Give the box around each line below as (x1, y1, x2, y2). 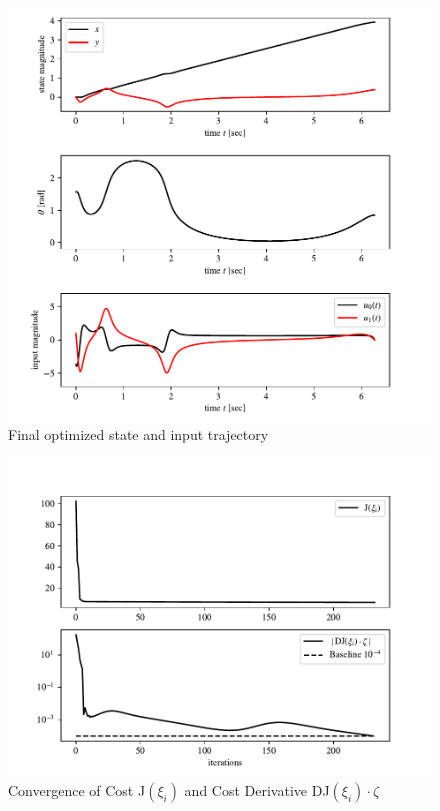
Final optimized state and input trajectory (8, 423, 269, 444)
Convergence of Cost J (8, 779, 146, 800)
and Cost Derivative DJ (184, 779, 330, 800)
